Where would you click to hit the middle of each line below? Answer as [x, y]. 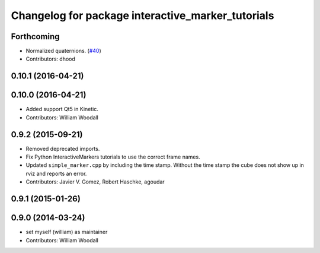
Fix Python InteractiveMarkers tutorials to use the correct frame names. [113, 157]
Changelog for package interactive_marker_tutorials [143, 15]
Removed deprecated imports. [63, 148]
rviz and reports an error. [56, 173]
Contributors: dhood [50, 59]
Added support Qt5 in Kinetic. [62, 109]
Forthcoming [35, 37]
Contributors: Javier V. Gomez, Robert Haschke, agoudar [95, 182]
